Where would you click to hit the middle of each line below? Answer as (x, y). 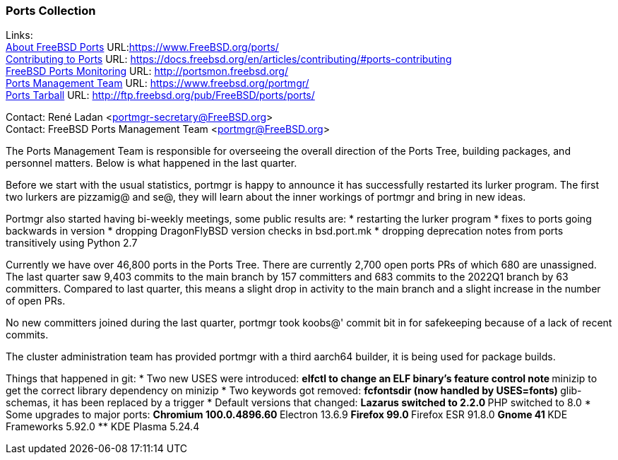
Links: (19, 35)
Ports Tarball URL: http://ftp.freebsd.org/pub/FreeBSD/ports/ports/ (160, 95)
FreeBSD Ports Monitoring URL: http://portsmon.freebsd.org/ (147, 71)
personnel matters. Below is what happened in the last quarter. (151, 163)
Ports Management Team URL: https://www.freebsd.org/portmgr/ (158, 83)
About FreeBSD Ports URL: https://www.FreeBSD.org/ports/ (142, 47)
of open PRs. (36, 301)
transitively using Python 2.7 (72, 243)
